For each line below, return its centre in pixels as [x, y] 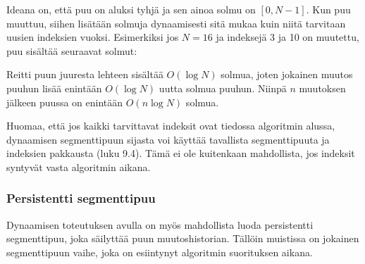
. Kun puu [328, 9]
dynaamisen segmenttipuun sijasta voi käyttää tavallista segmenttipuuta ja [168, 139]
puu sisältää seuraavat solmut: [72, 50]
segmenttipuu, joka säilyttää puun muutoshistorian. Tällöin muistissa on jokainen [183, 238]
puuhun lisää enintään [54, 88]
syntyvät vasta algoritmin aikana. [79, 166]
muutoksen [322, 88]
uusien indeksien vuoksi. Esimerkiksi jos [93, 37]
